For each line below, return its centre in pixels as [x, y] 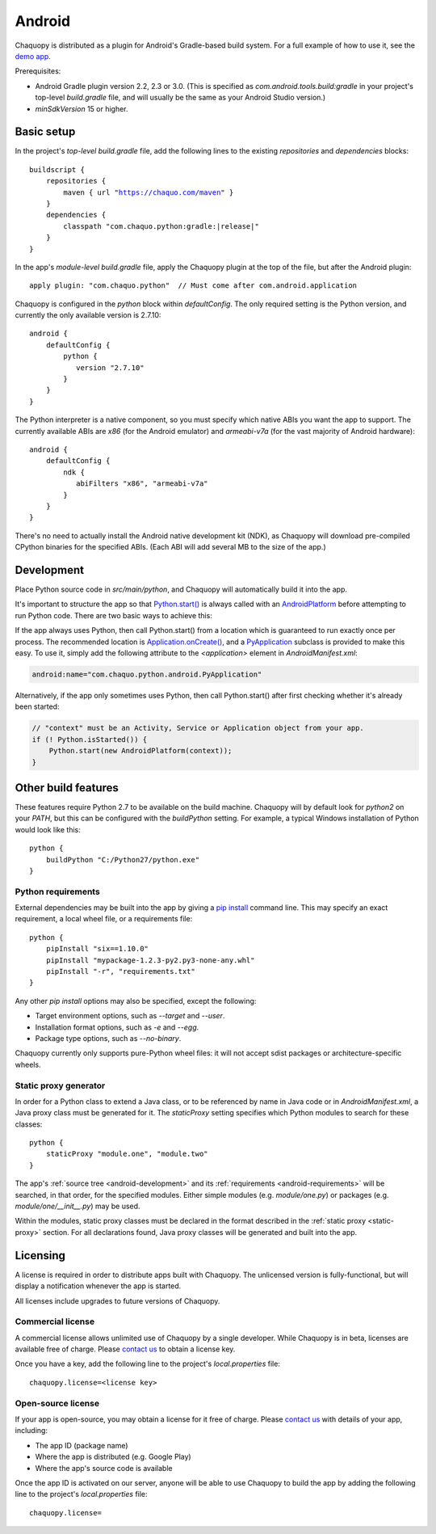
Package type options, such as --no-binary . [108, 1038]
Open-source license [57, 1403]
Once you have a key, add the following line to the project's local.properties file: [147, 1364]
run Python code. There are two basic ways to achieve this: [114, 615]
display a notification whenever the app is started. [98, 1286]
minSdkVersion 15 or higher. [82, 108]
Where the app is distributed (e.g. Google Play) [113, 1457]
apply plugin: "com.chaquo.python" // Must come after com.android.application [193, 286]
